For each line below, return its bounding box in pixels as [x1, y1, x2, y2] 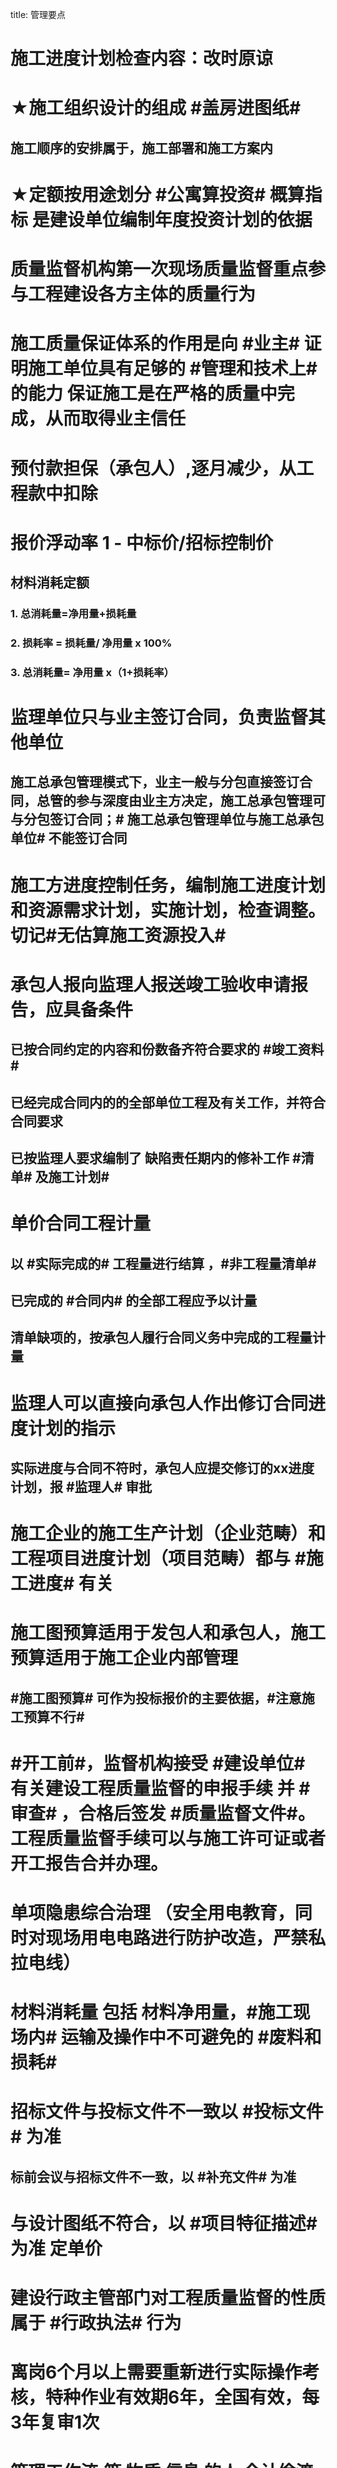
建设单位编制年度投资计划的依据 [49, 208, 313, 231]
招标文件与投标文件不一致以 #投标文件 [10, 2101, 324, 2123]
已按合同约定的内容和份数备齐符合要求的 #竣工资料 [10, 1041, 325, 1058]
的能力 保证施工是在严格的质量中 [10, 383, 278, 405]
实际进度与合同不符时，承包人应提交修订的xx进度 [10, 1459, 315, 1477]
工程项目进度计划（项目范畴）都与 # [10, 1548, 307, 1570]
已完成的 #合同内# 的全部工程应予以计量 [10, 1292, 258, 1309]
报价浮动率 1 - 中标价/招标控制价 [10, 531, 273, 554]
